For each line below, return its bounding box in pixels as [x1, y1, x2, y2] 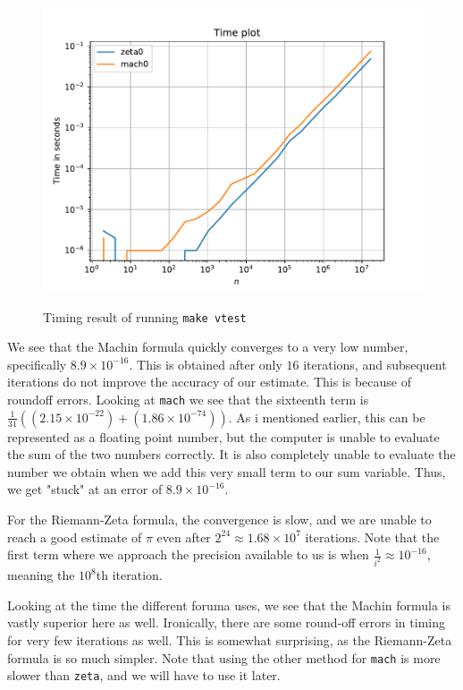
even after [156, 527, 211, 546]
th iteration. [96, 566, 163, 584]
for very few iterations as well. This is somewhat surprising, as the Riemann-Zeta [7, 630, 452, 649]
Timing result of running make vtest [43, 307, 247, 326]
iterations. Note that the [305, 527, 440, 546]
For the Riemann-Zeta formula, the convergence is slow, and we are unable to [7, 510, 432, 529]
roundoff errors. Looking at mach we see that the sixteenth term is [7, 390, 369, 409]
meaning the [7, 566, 75, 584]
